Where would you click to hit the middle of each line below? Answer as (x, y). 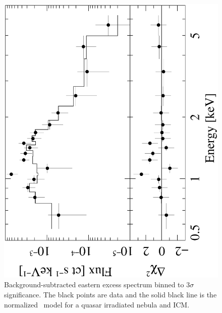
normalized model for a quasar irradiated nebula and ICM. (97, 304)
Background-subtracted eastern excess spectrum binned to (94, 285)
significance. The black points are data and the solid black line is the (110, 295)
